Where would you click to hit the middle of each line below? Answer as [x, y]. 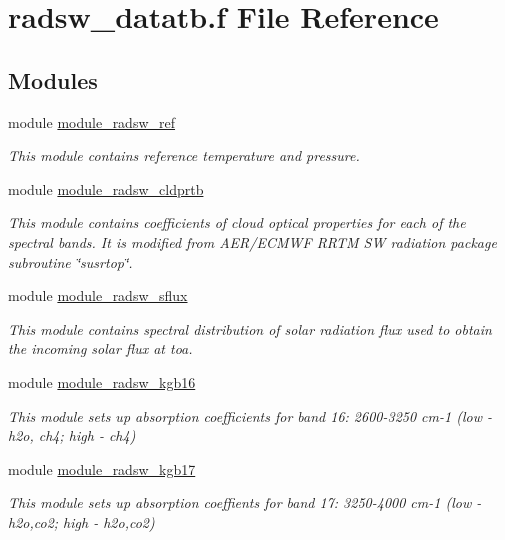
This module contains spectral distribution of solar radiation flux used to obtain [250, 328]
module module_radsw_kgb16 [102, 381]
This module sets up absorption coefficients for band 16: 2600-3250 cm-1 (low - [250, 415]
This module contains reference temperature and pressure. [184, 155]
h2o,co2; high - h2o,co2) [81, 521]
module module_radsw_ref [92, 121]
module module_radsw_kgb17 [102, 468]
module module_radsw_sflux [98, 295]
